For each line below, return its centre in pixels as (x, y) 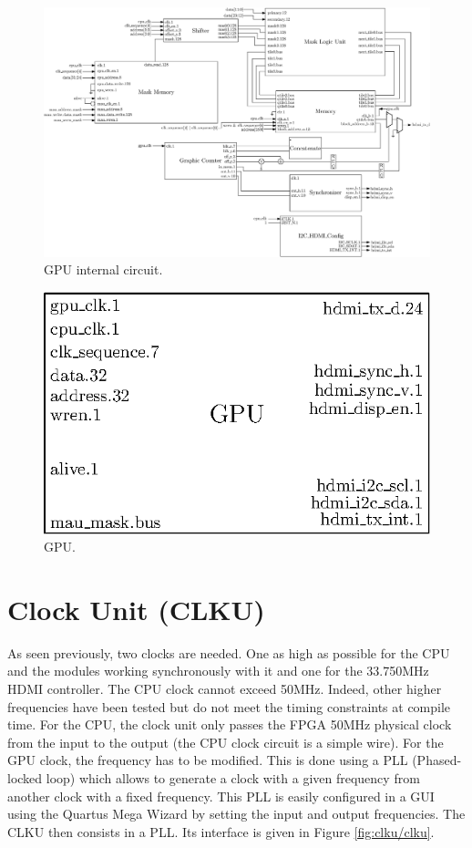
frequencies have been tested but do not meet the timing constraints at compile (229, 706)
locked (25, 778)
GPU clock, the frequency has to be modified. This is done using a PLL (208, 760)
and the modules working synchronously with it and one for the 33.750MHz (218, 671)
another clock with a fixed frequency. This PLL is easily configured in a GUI (221, 796)
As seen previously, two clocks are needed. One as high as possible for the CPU (229, 652)
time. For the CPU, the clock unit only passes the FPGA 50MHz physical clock (230, 724)
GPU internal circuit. (103, 269)
